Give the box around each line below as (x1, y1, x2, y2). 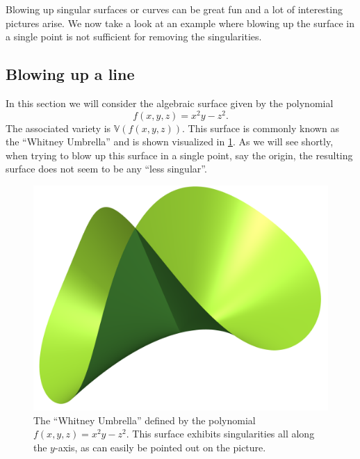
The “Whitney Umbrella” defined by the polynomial (33, 412, 256, 427)
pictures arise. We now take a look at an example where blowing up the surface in (6, 15, 355, 30)
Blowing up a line (6, 63, 135, 85)
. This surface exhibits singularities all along (126, 426, 315, 441)
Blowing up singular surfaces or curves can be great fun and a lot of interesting (6, 2, 343, 16)
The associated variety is (6, 120, 111, 135)
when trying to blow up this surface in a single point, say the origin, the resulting (6, 147, 353, 162)
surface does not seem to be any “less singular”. (6, 161, 207, 176)
